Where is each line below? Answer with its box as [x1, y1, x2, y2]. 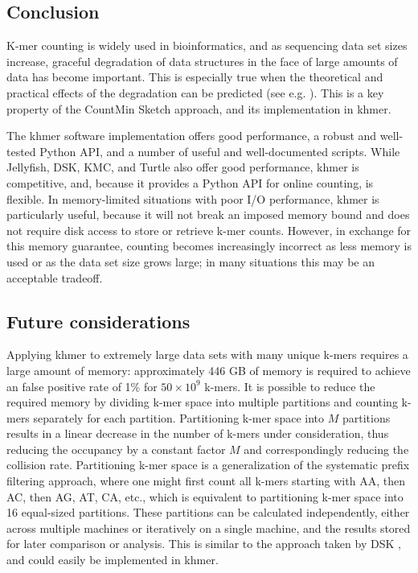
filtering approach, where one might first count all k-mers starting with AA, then [6, 472, 405, 489]
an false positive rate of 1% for [6, 377, 158, 394]
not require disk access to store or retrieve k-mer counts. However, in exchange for [6, 221, 412, 238]
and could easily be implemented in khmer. [6, 551, 219, 568]
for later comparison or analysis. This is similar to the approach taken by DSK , [6, 535, 401, 552]
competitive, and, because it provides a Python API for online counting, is [6, 174, 374, 191]
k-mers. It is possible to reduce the [204, 377, 375, 394]
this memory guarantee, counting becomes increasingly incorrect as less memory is [6, 237, 412, 254]
